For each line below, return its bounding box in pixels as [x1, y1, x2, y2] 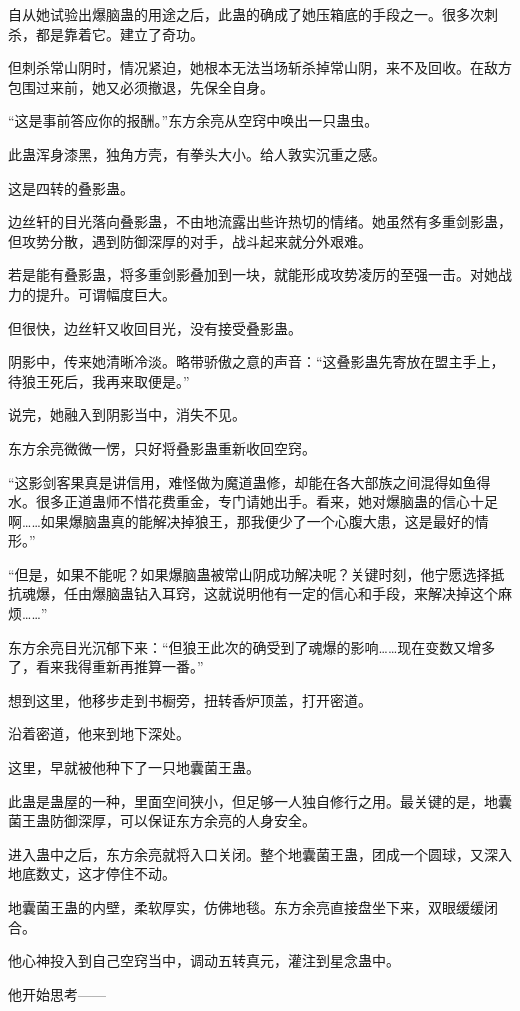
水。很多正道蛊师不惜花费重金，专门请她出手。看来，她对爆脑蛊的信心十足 [8, 491, 498, 512]
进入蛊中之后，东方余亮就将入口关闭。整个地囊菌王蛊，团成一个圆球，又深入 [8, 843, 512, 864]
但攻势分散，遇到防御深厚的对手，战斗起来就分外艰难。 [8, 230, 372, 251]
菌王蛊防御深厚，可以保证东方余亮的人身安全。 [8, 810, 316, 831]
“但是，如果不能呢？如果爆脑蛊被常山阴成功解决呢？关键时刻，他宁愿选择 [8, 563, 491, 584]
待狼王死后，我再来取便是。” [8, 370, 190, 391]
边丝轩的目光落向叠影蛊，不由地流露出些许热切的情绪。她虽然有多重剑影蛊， [8, 211, 512, 232]
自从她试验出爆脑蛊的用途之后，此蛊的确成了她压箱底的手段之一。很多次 [8, 4, 484, 24]
